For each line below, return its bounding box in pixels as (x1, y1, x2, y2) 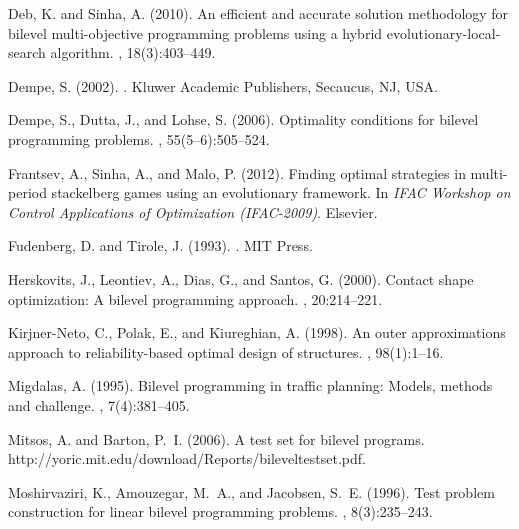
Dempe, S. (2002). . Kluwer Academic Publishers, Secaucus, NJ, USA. (8, 75, 438, 96)
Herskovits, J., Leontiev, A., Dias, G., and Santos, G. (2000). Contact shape (8, 268, 474, 289)
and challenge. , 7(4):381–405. (8, 394, 190, 415)
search (8, 42, 46, 63)
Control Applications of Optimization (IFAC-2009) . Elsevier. (8, 201, 378, 222)
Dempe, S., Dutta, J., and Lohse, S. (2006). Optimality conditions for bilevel (8, 109, 479, 130)
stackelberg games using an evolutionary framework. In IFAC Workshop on (51, 182, 511, 203)
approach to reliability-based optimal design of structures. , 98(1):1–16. (8, 341, 444, 362)
